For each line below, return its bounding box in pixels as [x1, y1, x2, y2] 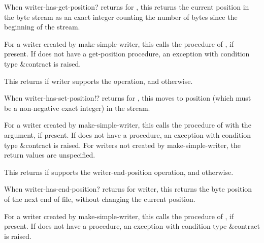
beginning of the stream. [4, 21, 80, 32]
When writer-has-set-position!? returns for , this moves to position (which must [4, 93, 251, 103]
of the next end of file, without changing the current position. [4, 193, 195, 204]
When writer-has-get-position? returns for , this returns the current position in [4, 2, 249, 12]
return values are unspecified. [4, 149, 95, 160]
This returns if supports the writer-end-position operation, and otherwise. [4, 166, 234, 177]
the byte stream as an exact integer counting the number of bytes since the [4, 11, 238, 22]
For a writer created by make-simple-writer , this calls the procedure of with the [4, 119, 251, 130]
